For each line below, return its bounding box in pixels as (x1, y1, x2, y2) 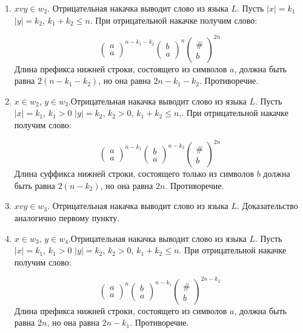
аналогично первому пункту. (14, 211, 120, 224)
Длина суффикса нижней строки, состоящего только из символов (14, 167, 254, 180)
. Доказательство (237, 199, 298, 212)
